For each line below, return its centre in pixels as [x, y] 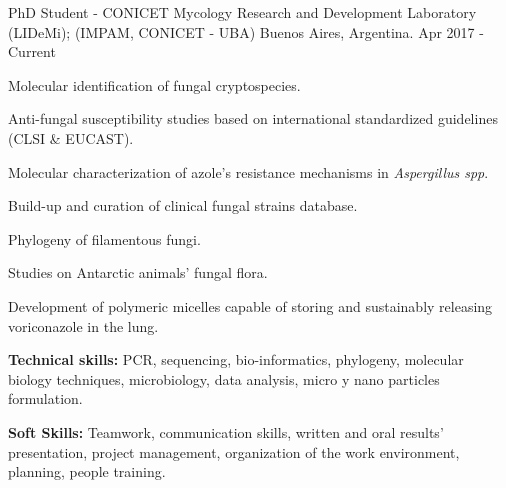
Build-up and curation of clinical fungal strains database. [183, 205]
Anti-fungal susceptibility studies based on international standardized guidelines [253, 118]
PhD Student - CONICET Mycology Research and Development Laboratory [242, 12]
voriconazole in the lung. [83, 325]
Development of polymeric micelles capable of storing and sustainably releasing [250, 305]
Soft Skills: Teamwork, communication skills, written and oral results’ [226, 431]
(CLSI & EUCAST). [71, 137]
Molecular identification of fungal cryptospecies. [154, 84]
